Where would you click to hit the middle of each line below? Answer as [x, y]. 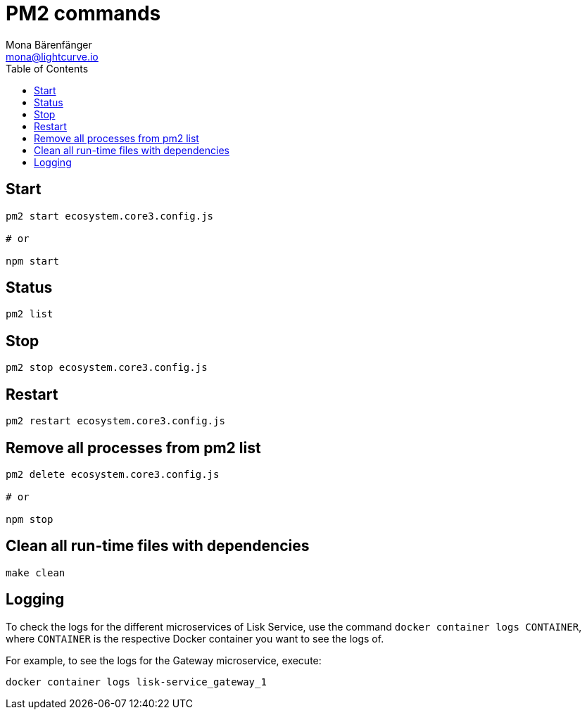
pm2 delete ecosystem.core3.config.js [113, 474]
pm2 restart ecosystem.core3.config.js [115, 421]
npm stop [30, 519]
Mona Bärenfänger [49, 44]
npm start [32, 261]
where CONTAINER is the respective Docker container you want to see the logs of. [195, 638]
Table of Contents [47, 68]
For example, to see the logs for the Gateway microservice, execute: [164, 660]
